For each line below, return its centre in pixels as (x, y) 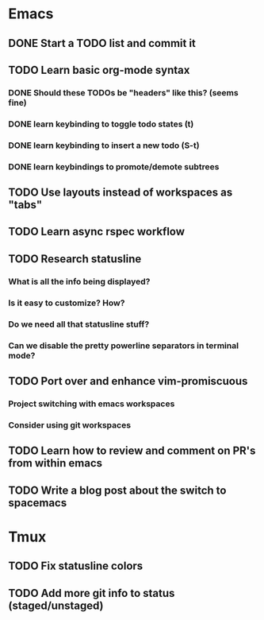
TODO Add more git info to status (92, 593)
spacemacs (38, 503)
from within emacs (55, 463)
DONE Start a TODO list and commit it (102, 43)
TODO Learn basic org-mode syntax (99, 70)
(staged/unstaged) (56, 605)
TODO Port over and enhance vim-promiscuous (128, 381)
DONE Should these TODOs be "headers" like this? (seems (124, 92)
